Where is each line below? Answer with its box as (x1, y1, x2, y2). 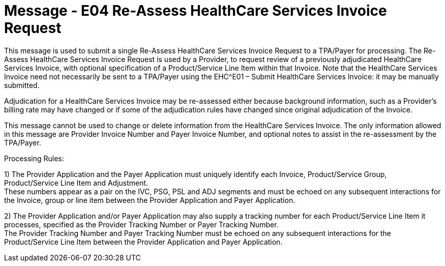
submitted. (4, 80, 40, 90)
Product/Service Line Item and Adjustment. (4, 178, 149, 187)
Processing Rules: (4, 154, 64, 163)
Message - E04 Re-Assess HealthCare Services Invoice (4, 2, 387, 19)
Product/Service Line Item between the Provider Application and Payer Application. (4, 237, 283, 246)
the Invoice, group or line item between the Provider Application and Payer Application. (4, 195, 295, 204)
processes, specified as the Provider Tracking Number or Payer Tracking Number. (4, 220, 279, 229)
